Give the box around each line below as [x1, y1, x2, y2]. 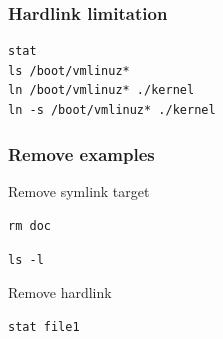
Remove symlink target [8, 180, 150, 201]
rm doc [8, 219, 51, 234]
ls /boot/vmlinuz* [8, 63, 130, 78]
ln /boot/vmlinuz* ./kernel [8, 83, 195, 98]
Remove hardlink [8, 281, 112, 302]
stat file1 [8, 320, 80, 335]
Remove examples [8, 141, 155, 166]
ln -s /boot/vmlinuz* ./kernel [8, 103, 216, 117]
